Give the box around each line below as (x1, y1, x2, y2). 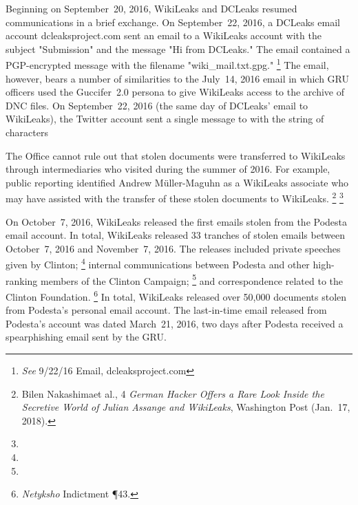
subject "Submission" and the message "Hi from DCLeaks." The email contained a (6, 41, 350, 56)
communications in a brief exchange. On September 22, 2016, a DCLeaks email (6, 14, 340, 29)
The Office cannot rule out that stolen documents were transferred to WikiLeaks (6, 148, 346, 162)
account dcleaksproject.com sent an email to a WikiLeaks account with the (6, 28, 322, 43)
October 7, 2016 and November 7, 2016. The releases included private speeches (6, 241, 341, 255)
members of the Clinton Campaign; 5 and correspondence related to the (41, 271, 343, 288)
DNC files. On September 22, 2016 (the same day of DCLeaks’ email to (6, 98, 308, 112)
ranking (6, 273, 38, 288)
